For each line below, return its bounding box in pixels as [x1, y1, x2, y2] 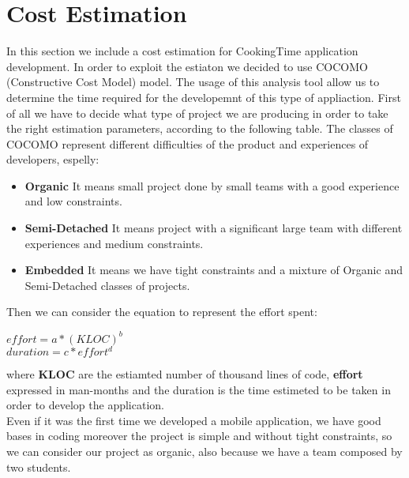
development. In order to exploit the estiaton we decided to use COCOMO [6, 58, 368, 74]
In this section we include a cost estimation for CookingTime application [6, 43, 358, 59]
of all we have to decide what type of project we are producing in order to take [6, 104, 388, 121]
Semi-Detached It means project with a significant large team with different [24, 220, 403, 236]
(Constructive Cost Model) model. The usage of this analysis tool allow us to [6, 73, 380, 90]
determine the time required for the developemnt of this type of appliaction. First [6, 88, 401, 105]
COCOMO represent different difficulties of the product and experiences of [6, 135, 369, 152]
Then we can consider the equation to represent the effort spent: [6, 303, 317, 320]
